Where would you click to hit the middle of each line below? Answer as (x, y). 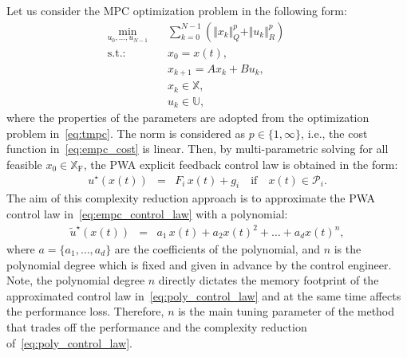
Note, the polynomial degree (76, 280)
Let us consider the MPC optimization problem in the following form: (177, 10)
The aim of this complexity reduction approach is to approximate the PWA (191, 198)
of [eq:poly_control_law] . (69, 342)
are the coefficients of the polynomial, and (217, 249)
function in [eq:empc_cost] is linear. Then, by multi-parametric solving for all (198, 149)
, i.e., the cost (334, 133)
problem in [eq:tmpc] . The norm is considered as (126, 133)
